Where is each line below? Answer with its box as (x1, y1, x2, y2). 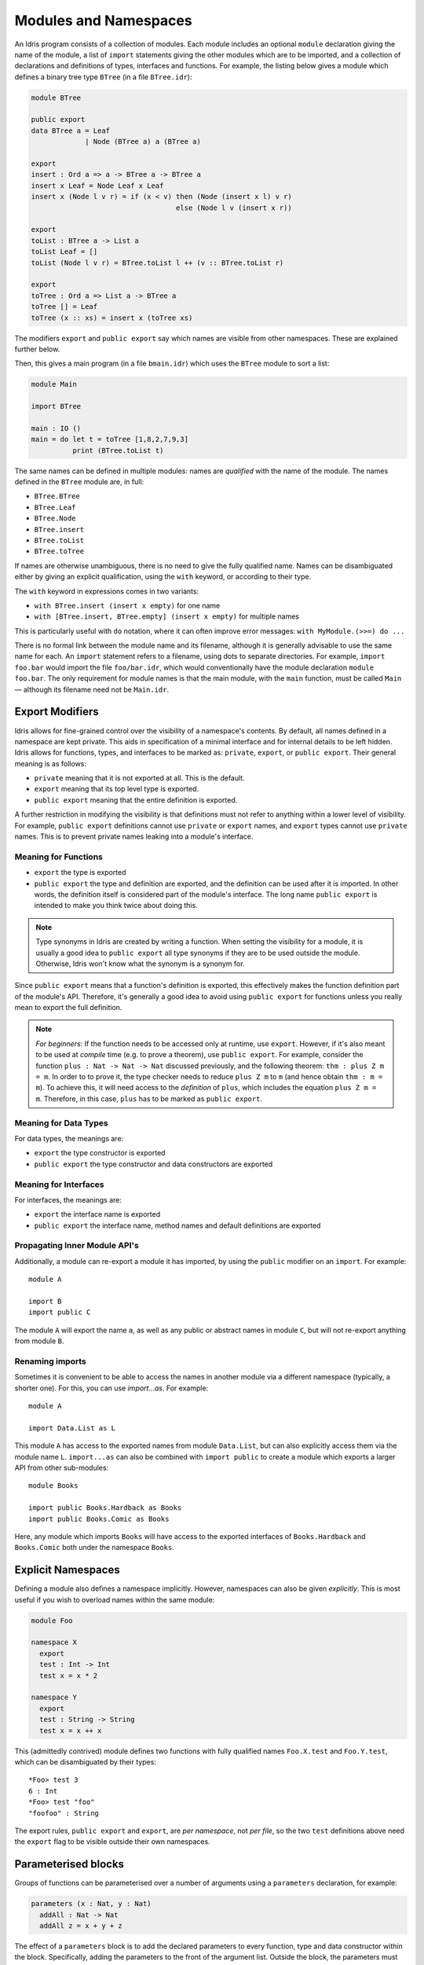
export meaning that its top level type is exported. (34, 784, 199, 794)
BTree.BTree (34, 492, 80, 501)
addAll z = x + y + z (39, 1921, 123, 1930)
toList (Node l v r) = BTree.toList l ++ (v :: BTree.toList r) (31, 258, 284, 267)
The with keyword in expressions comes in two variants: (14, 586, 199, 596)
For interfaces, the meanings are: (14, 1195, 122, 1204)
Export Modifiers (14, 705, 100, 718)
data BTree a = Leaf (31, 126, 110, 135)
